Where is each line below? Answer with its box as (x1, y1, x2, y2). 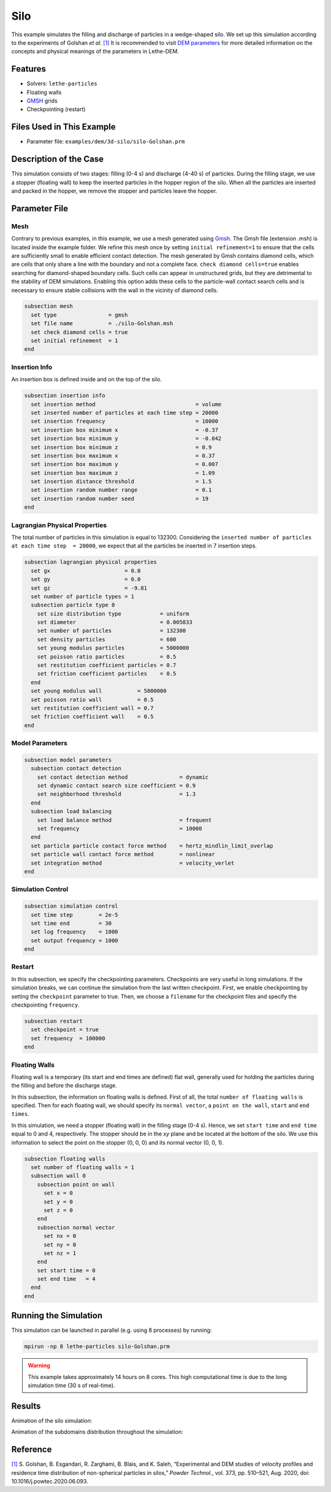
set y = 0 (44, 1198, 74, 1205)
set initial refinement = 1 (31, 338, 119, 344)
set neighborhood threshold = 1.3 (37, 790, 196, 798)
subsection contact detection (31, 765, 122, 772)
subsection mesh (24, 303, 74, 310)
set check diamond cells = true (31, 328, 128, 336)
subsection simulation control (24, 903, 119, 910)
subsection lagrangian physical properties (24, 559, 158, 566)
